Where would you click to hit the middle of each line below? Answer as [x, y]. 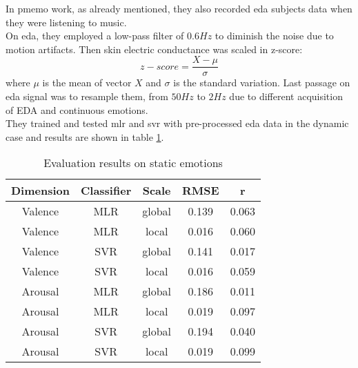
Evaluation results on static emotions [133, 163]
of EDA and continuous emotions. [77, 109]
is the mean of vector [87, 83]
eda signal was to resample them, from [87, 96]
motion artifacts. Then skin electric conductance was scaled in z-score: [154, 49]
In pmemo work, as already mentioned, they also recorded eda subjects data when [179, 8]
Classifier [106, 191]
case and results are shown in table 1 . [85, 136]
